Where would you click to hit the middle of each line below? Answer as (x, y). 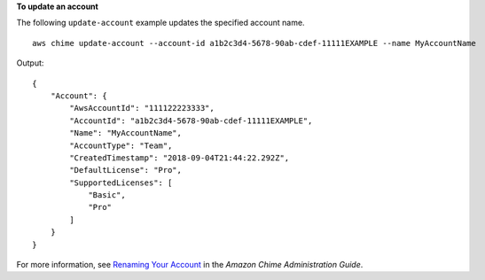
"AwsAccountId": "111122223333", (142, 108)
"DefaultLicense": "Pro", (125, 170)
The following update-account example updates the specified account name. (160, 23)
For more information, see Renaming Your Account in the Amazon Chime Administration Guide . (190, 265)
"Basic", (107, 195)
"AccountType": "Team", (121, 145)
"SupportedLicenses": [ (121, 183)
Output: (30, 63)
